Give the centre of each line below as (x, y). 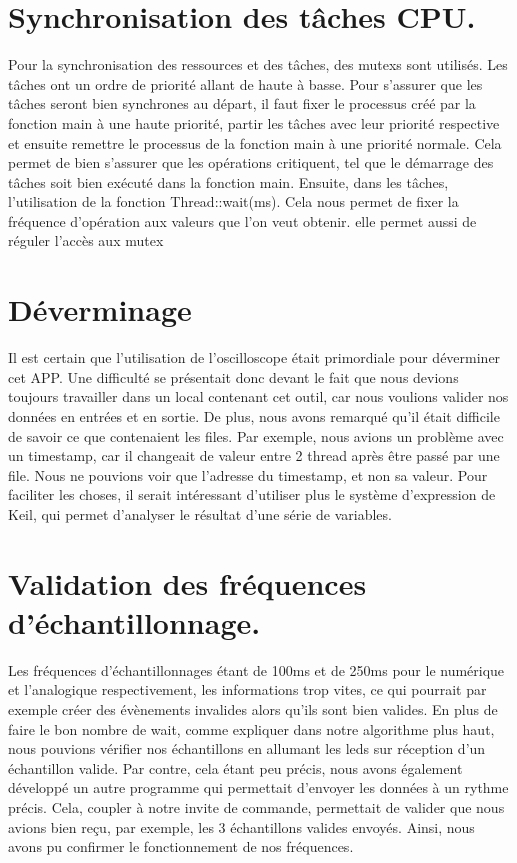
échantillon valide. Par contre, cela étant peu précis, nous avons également (235, 767)
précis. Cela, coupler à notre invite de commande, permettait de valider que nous (256, 807)
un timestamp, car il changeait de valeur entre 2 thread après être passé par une (254, 455)
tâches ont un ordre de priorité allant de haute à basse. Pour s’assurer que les (245, 83)
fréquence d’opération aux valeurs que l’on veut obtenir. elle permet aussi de (242, 220)
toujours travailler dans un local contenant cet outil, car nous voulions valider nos (258, 396)
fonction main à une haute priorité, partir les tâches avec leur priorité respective (254, 122)
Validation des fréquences (187, 582)
